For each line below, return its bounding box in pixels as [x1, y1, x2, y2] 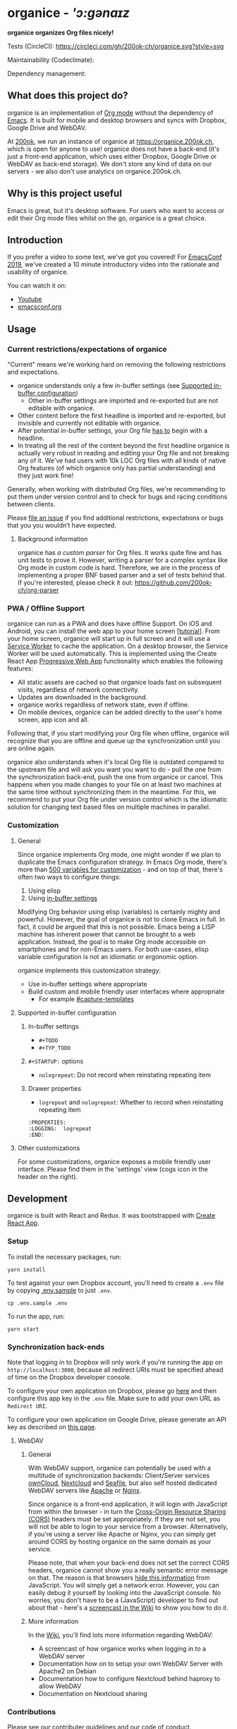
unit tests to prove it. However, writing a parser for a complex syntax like [17, 556, 228, 565]
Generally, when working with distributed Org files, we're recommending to [7, 485, 226, 494]
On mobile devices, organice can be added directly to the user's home [17, 708, 222, 716]
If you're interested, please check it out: [17, 578, 134, 587]
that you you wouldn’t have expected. [7, 521, 116, 530]
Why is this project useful [7, 188, 122, 200]
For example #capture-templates [38, 994, 135, 1003]
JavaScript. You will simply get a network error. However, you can [28, 1581, 219, 1589]
